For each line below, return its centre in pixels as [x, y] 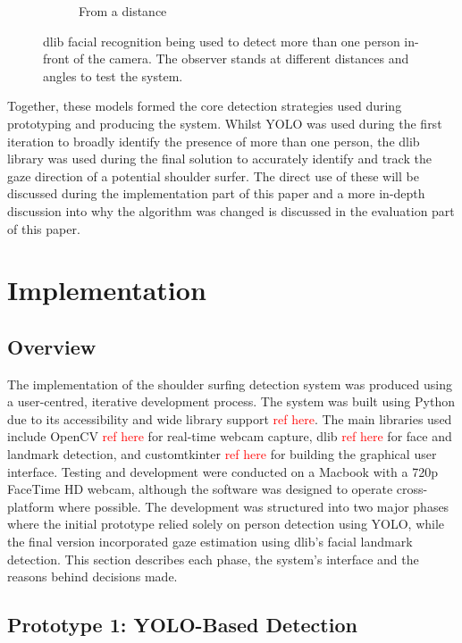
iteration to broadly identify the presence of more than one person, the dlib [214, 141]
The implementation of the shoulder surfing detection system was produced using [230, 384]
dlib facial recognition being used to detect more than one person [222, 41]
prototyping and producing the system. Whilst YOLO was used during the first [225, 123]
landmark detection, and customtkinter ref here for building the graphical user [222, 454]
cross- [412, 489]
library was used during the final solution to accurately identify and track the [219, 159]
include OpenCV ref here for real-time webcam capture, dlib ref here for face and [230, 436]
